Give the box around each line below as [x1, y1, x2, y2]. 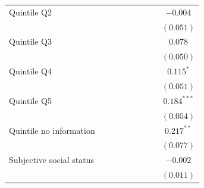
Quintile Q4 [9, 65, 52, 77]
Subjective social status [9, 153, 94, 166]
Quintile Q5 [9, 94, 52, 106]
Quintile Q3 [9, 35, 52, 48]
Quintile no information [9, 124, 95, 136]
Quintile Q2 [9, 5, 52, 18]
